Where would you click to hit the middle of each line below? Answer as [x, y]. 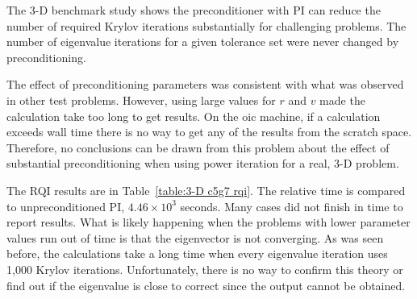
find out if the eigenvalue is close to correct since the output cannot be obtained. [206, 285]
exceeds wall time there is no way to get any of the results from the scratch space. [209, 132]
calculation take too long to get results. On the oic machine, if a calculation [194, 116]
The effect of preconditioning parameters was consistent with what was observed [205, 84]
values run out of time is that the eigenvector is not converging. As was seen [195, 237]
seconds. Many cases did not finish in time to [292, 206]
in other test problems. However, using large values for [141, 100]
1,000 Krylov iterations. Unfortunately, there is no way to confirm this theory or [205, 269]
